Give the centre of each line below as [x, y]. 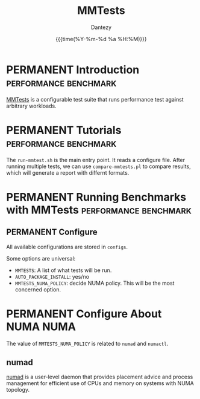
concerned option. [38, 289]
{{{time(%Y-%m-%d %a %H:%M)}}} [101, 39]
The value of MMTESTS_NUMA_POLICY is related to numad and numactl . [87, 343]
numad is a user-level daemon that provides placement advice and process [100, 377]
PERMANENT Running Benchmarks [96, 197]
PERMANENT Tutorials [64, 130]
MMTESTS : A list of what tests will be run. [63, 270]
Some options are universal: [41, 258]
